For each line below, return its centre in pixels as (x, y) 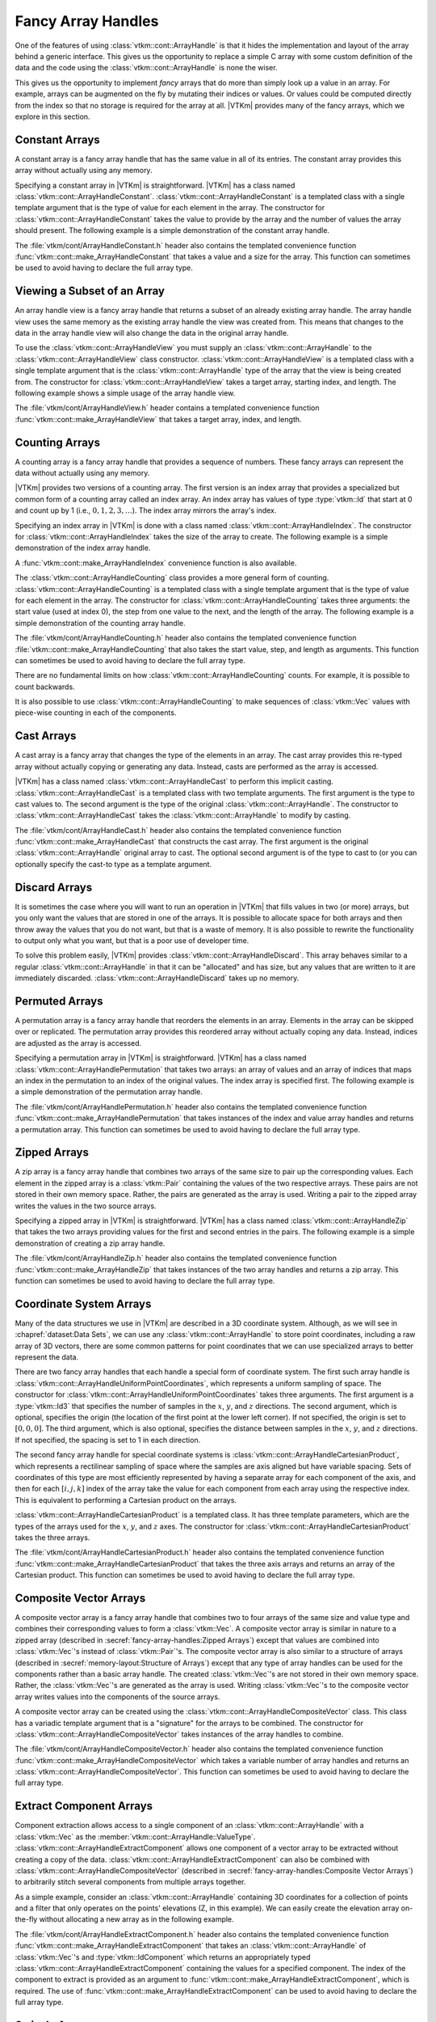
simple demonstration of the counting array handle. (100, 623)
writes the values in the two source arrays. (86, 1206)
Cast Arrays (46, 736)
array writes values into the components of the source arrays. (117, 1696)
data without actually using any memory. (82, 473)
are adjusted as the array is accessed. (78, 1043)
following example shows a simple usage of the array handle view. (125, 393)
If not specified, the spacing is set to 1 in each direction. (108, 1440)
